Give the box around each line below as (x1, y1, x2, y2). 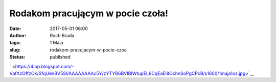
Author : (9, 32, 27, 38)
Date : (9, 25, 21, 32)
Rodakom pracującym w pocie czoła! (9, 8, 169, 19)
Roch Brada (50, 32, 75, 38)
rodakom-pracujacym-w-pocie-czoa (50, 46, 127, 53)
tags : (9, 40, 21, 46)
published (50, 54, 71, 60)
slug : (9, 46, 20, 53)
